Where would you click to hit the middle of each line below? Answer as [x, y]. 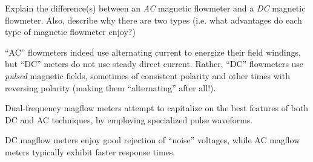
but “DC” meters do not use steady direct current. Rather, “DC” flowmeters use [154, 64]
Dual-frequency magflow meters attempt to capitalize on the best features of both [157, 108]
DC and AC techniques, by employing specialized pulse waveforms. [129, 119]
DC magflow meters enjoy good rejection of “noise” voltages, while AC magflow [153, 140]
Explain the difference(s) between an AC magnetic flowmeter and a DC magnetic [155, 8]
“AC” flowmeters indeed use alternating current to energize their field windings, [153, 52]
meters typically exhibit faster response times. [90, 151]
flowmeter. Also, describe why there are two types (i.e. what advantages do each [153, 20]
